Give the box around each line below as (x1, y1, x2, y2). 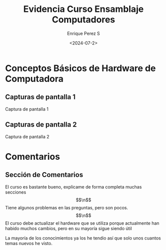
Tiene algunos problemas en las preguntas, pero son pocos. (5, 204, 128, 210)
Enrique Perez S (67, 30, 100, 36)
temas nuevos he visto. (5, 240, 53, 246)
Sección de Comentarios (5, 171, 83, 179)
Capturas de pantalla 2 (5, 121, 77, 129)
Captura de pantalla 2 (5, 133, 50, 139)
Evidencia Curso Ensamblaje (23, 3, 144, 15)
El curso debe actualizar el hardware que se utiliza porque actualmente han (5, 220, 160, 226)
